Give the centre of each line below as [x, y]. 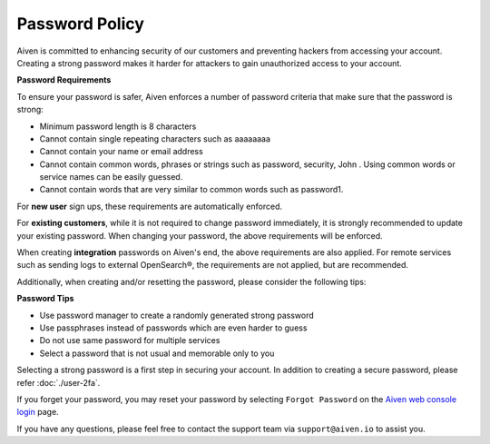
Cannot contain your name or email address [121, 152]
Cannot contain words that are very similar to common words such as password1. [191, 190]
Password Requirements [64, 80]
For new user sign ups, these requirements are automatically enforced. [150, 206]
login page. [38, 412]
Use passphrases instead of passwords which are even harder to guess [173, 328]
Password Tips [45, 299]
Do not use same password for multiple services [130, 340]
